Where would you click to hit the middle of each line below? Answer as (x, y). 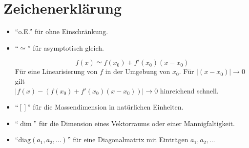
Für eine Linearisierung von (56, 71)
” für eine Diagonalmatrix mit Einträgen (128, 139)
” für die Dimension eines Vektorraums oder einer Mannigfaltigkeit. (134, 123)
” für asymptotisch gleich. (66, 47)
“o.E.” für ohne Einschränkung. (62, 31)
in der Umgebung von (138, 71)
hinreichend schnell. (189, 90)
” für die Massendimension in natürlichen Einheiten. (105, 107)
